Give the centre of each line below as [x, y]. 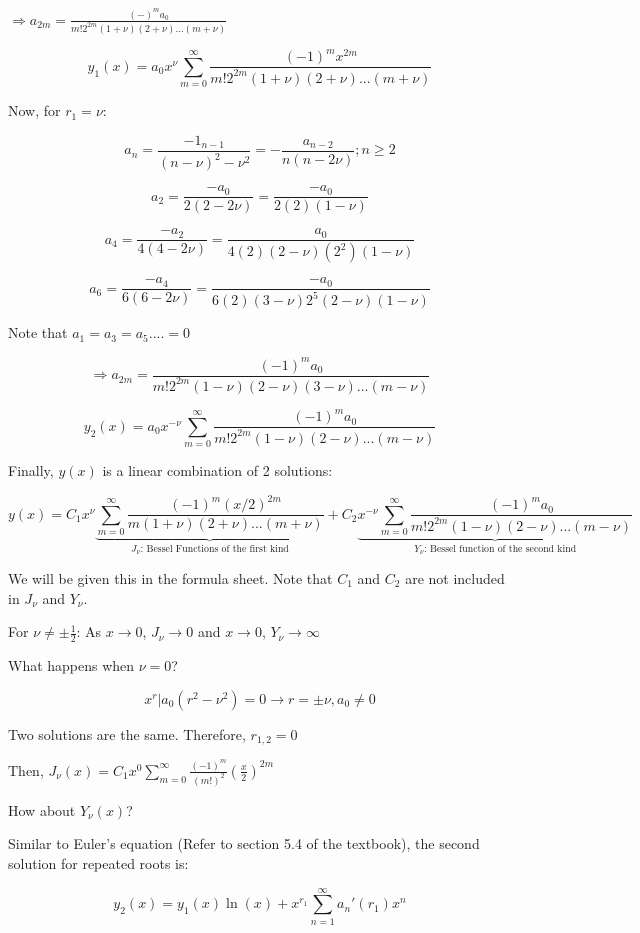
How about [42, 809]
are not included [455, 578]
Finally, [31, 470]
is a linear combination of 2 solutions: [217, 470]
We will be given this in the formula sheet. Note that [170, 578]
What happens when [71, 665]
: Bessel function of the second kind [500, 549]
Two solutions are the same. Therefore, [127, 733]
